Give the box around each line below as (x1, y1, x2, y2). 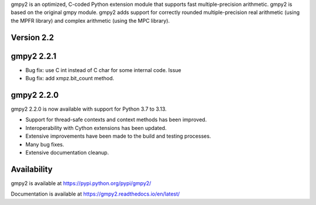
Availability (11, 164, 53, 174)
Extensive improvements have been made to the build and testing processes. (25, 132, 211, 140)
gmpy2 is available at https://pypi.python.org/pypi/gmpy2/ (11, 179, 152, 187)
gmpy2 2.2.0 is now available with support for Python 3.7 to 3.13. (11, 105, 167, 112)
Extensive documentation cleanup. (25, 149, 109, 156)
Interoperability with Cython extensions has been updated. (25, 124, 167, 131)
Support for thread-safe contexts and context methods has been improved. (25, 116, 207, 123)
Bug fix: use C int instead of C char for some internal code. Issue (25, 66, 181, 73)
